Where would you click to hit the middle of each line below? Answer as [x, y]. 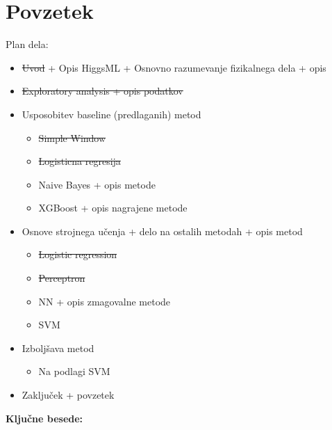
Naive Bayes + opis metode [97, 184]
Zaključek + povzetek [68, 395]
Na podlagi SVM [74, 371]
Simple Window [72, 137]
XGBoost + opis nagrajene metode [113, 208]
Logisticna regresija [80, 161]
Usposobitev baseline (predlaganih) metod [111, 114]
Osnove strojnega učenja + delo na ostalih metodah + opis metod [162, 231]
